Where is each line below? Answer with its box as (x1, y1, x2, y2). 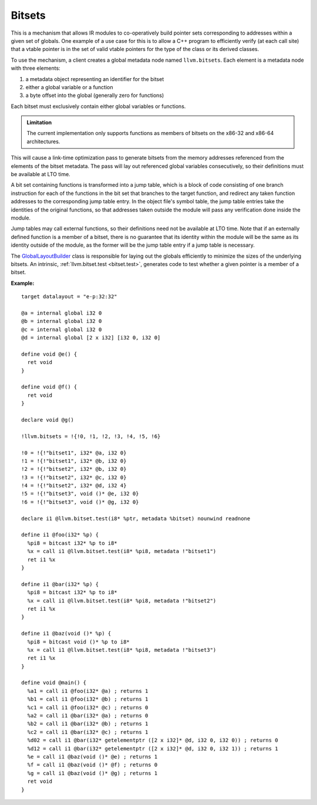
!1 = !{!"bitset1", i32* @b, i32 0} (21, 457, 127, 464)
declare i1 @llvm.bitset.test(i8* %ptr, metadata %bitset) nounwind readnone (21, 515, 251, 522)
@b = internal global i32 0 (21, 318, 102, 325)
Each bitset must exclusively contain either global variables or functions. (11, 103, 186, 110)
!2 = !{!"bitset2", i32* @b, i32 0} (21, 466, 127, 473)
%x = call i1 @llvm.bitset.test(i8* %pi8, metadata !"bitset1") (27, 548, 217, 555)
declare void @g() (21, 416, 75, 423)
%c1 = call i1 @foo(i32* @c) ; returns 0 (27, 704, 149, 710)
